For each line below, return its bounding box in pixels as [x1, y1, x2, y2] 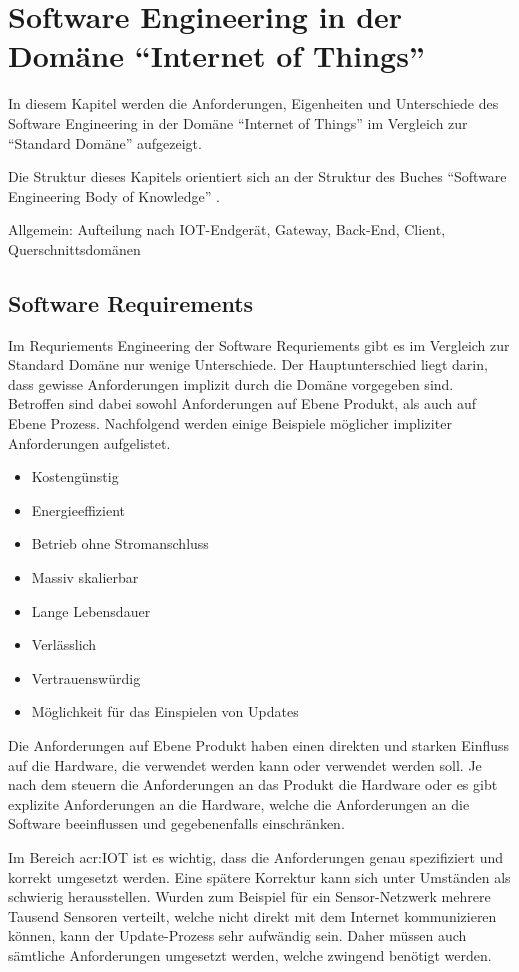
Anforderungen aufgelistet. [8, 432, 171, 453]
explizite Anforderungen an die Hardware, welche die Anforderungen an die [8, 793, 470, 814]
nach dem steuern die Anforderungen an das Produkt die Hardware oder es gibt [8, 774, 498, 795]
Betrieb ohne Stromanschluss [31, 533, 209, 554]
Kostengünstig [31, 466, 119, 487]
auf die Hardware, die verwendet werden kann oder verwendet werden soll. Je [8, 754, 482, 775]
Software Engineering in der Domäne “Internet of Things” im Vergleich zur [8, 112, 468, 133]
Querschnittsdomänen [8, 238, 141, 259]
